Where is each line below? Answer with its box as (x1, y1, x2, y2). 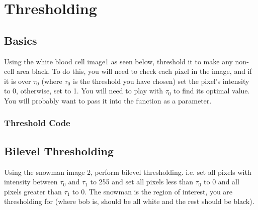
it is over (4, 75, 31, 86)
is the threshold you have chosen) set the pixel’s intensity (72, 75, 249, 86)
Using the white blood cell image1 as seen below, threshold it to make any (4, 56, 233, 66)
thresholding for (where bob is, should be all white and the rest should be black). (4, 196, 254, 206)
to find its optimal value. (174, 85, 250, 96)
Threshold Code (4, 117, 70, 129)
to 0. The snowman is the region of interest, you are (72, 186, 233, 196)
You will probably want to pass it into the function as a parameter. (4, 95, 212, 106)
